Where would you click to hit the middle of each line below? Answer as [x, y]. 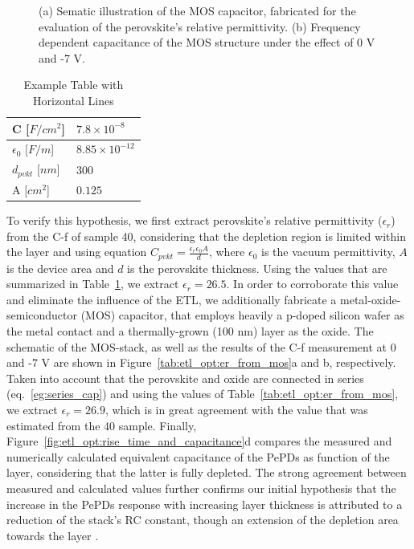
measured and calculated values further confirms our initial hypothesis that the [201, 488]
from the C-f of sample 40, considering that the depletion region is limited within [206, 236]
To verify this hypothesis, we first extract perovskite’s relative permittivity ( [195, 220]
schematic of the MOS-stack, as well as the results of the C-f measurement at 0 [201, 346]
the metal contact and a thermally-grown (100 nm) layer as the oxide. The [190, 331]
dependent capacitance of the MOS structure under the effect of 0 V [207, 42]
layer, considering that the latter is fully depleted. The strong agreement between [207, 472]
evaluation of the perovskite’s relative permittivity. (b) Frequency [200, 26]
